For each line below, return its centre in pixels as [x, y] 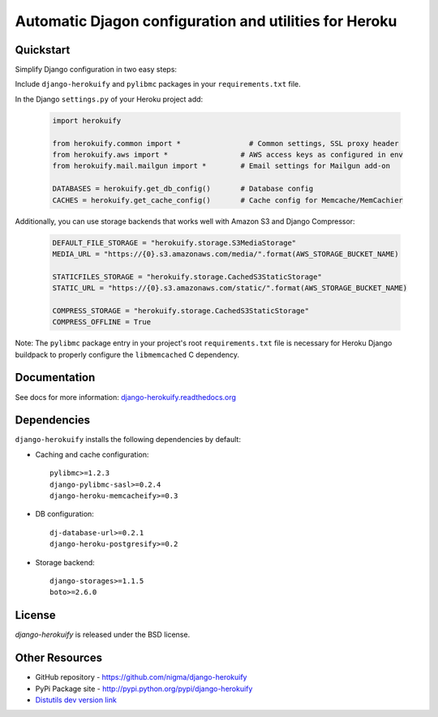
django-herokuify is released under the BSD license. [103, 635]
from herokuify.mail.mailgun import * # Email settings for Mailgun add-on [221, 166]
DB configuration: [65, 514]
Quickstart [43, 50]
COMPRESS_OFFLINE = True [102, 322]
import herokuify [87, 120]
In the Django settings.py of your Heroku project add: [109, 99]
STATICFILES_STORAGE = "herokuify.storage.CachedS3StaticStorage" [187, 277]
